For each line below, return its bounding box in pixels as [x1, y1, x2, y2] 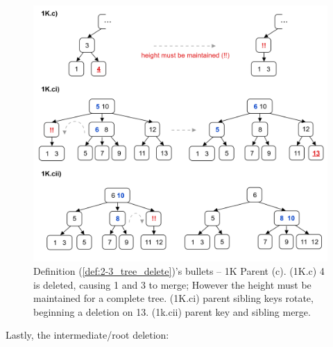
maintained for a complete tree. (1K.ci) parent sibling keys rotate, [33, 291, 314, 305]
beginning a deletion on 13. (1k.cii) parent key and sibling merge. [33, 304, 311, 319]
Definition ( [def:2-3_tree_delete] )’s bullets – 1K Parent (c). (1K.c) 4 [33, 264, 325, 278]
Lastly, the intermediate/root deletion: [6, 328, 169, 342]
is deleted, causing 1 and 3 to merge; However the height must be [33, 277, 311, 291]
